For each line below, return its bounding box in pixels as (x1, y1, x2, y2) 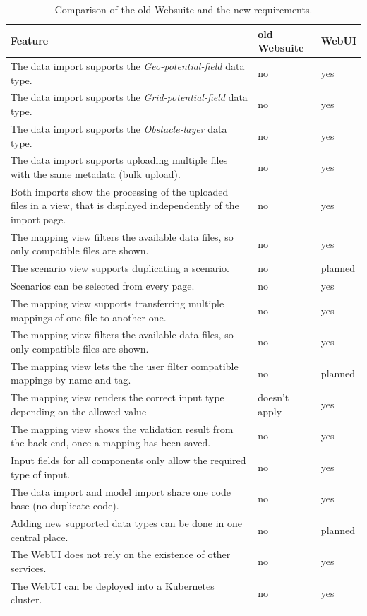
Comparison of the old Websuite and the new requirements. (54, 2, 313, 16)
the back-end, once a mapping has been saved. (11, 435, 211, 450)
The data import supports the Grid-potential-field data (11, 90, 248, 105)
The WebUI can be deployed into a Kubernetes (11, 578, 215, 593)
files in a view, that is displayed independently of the (11, 198, 239, 213)
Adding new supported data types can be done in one (11, 516, 243, 530)
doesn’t (258, 390, 289, 405)
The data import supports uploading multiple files (11, 153, 228, 167)
